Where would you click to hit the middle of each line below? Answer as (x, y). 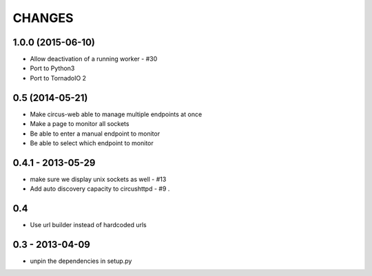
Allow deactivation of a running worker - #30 (94, 59)
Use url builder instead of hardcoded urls (89, 225)
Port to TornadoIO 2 (58, 78)
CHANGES (43, 18)
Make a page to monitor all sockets (80, 124)
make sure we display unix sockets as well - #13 (98, 179)
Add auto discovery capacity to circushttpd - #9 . (100, 189)
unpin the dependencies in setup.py (81, 261)
